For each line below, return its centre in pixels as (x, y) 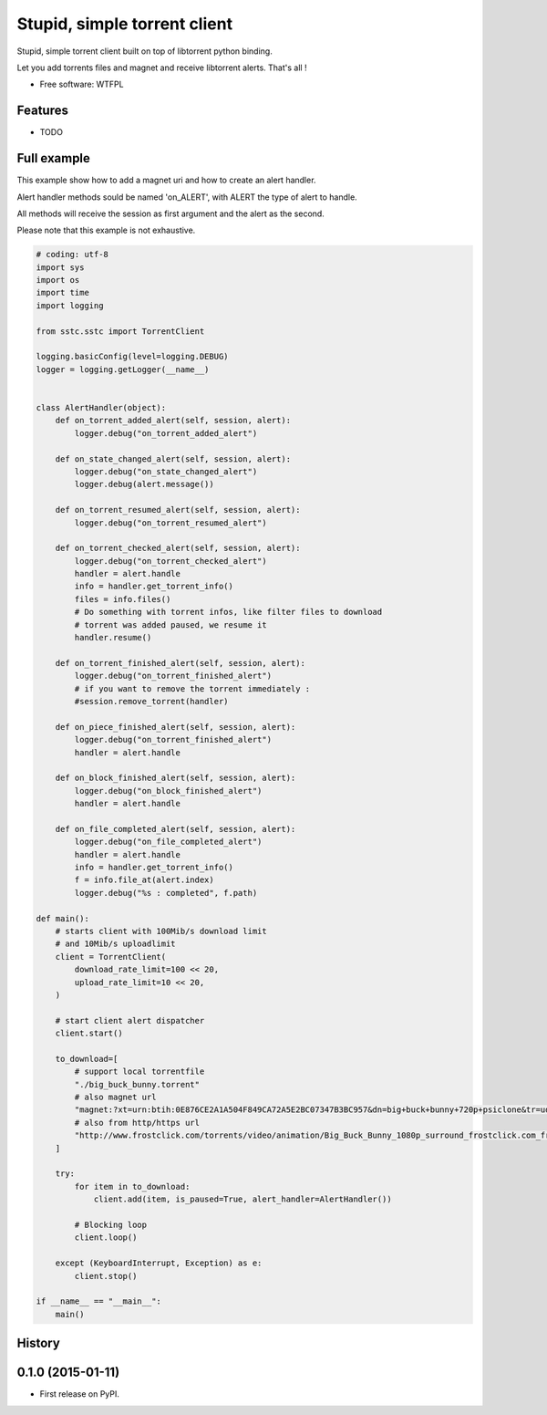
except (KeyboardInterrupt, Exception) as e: (159, 1263)
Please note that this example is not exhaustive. (106, 230)
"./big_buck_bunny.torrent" (137, 1084)
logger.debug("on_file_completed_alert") (168, 842)
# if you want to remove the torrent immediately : (192, 688)
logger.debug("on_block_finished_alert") (168, 791)
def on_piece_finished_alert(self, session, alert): (175, 727)
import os (58, 280)
